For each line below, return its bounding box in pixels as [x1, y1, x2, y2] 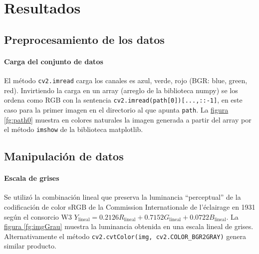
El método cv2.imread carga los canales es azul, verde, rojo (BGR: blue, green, [4, 75, 248, 85]
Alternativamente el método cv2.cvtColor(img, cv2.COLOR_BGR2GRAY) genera [4, 231, 247, 241]
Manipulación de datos [4, 148, 124, 164]
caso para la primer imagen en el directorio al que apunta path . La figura [4, 104, 229, 115]
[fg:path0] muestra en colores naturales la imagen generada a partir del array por [4, 114, 252, 125]
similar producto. [4, 241, 56, 251]
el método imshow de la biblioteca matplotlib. [4, 124, 143, 134]
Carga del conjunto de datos [4, 56, 103, 66]
